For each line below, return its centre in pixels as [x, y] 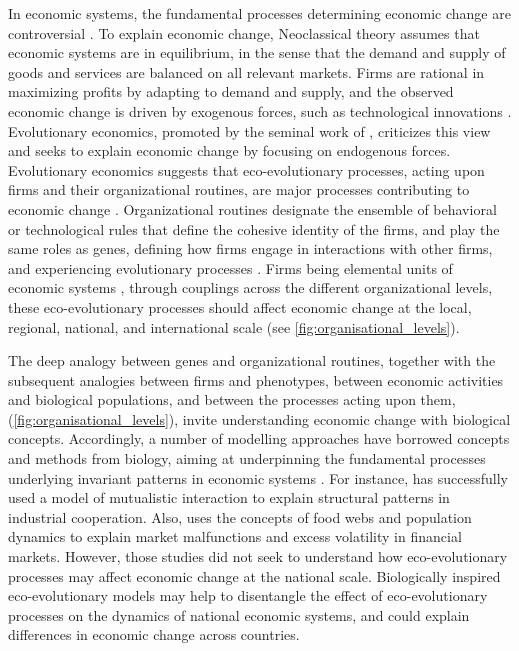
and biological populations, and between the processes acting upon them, [232, 399]
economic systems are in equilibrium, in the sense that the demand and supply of [257, 52]
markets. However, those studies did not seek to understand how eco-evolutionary [258, 556]
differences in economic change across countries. [154, 634]
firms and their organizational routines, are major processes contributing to [239, 189]
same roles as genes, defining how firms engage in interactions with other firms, [250, 248]
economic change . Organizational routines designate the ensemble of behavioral [252, 208]
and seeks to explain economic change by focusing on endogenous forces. [229, 150]
